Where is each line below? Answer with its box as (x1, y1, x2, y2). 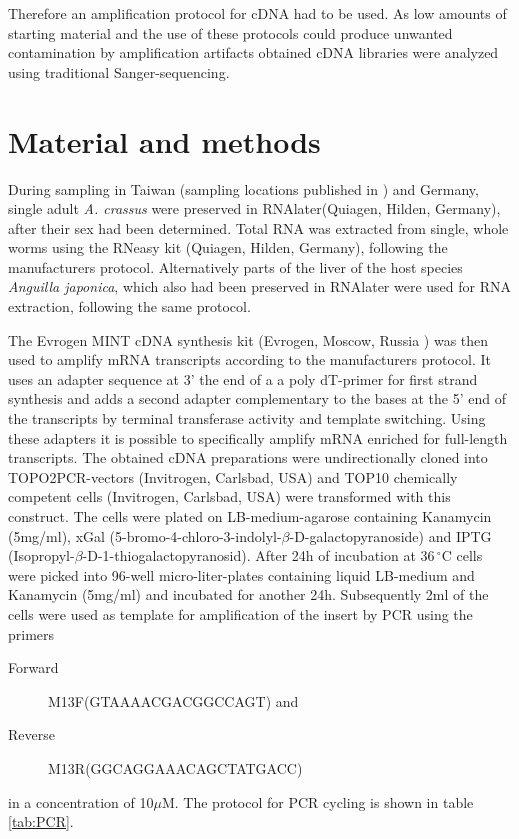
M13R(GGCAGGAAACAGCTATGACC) (48, 757, 303, 778)
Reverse (8, 724, 55, 745)
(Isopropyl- (8, 545, 75, 566)
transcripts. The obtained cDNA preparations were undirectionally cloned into (8, 447, 488, 468)
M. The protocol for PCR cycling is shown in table (161, 791, 474, 812)
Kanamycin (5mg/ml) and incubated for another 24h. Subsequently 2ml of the (8, 584, 489, 605)
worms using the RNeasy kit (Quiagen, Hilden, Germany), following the (8, 237, 448, 258)
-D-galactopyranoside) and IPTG (289, 525, 492, 546)
